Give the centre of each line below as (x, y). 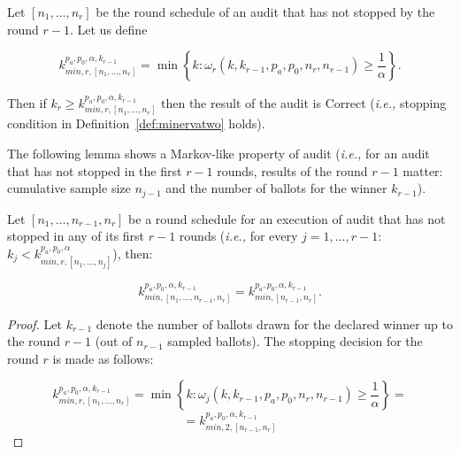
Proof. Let (34, 323)
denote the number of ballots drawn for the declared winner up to (274, 323)
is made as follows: (103, 358)
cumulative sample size (69, 188)
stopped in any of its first (76, 236)
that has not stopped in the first (95, 170)
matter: (423, 170)
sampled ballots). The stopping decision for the (295, 341)
